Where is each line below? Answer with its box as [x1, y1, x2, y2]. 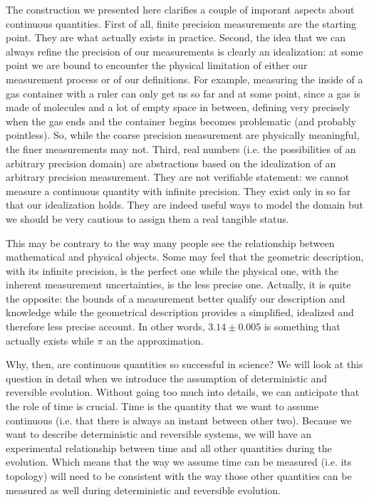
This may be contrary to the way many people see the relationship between [6, 235, 335, 250]
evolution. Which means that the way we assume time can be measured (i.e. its [6, 454, 352, 469]
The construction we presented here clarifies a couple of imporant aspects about [6, 2, 355, 16]
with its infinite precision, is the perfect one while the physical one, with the [6, 263, 339, 278]
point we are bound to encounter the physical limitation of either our [6, 58, 308, 73]
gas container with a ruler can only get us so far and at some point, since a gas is [6, 85, 361, 100]
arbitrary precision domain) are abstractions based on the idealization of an [6, 155, 336, 170]
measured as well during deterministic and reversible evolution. [6, 482, 281, 497]
